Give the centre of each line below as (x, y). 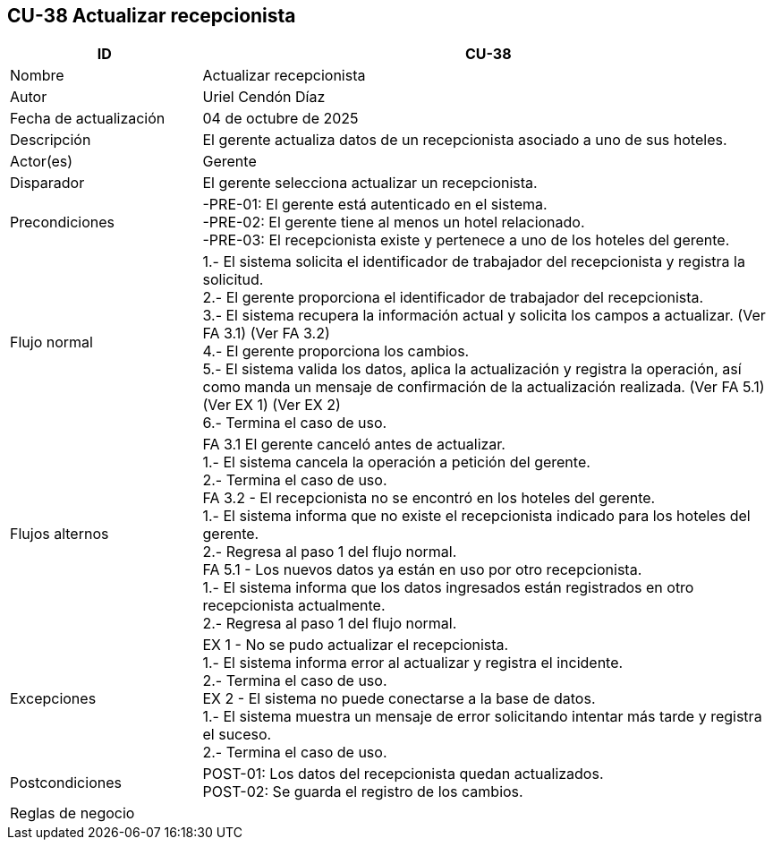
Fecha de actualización (88, 119)
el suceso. (237, 735)
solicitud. (233, 280)
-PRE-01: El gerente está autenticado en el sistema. (375, 205)
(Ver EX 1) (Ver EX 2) (272, 405)
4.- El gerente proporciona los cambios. (336, 351)
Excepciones (53, 699)
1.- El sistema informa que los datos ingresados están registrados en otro (448, 588)
